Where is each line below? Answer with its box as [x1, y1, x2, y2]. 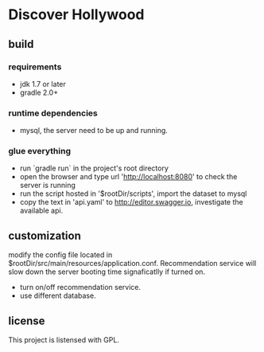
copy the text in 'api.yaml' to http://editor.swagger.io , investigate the [19, 198, 244, 207]
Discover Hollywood [8, 6, 145, 24]
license [8, 314, 45, 327]
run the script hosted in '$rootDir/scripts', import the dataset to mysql [19, 189, 247, 198]
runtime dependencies [8, 108, 98, 119]
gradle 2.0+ [19, 88, 58, 97]
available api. [19, 205, 64, 216]
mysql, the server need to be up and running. [19, 126, 169, 135]
